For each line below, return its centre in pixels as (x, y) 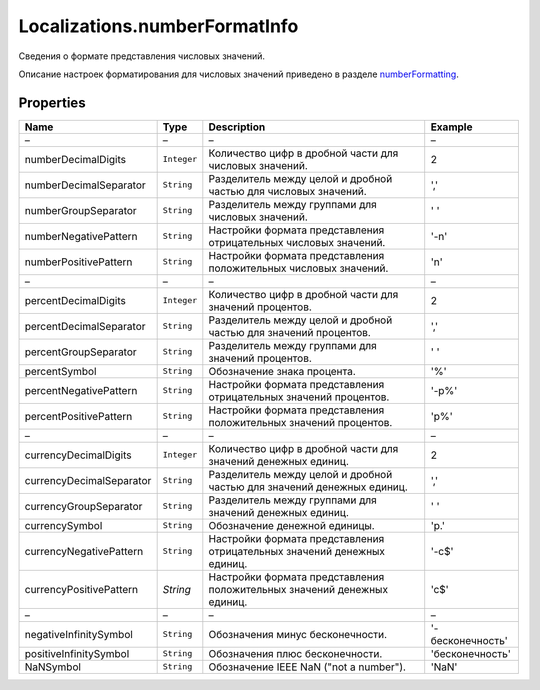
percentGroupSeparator (80, 352)
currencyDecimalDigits (78, 455)
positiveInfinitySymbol (77, 653)
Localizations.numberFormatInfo (158, 26)
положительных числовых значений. (298, 268)
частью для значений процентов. (290, 332)
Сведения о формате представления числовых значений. (141, 56)
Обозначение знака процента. (282, 371)
